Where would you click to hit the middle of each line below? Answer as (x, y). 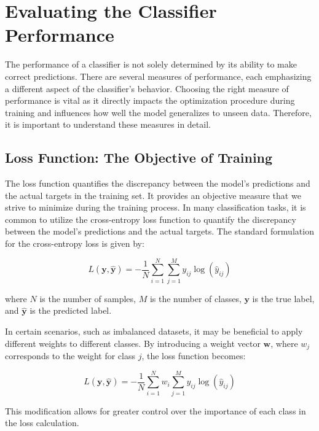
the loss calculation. (42, 423)
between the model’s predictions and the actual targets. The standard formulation (159, 231)
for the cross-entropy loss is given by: (75, 243)
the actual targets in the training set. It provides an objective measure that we (153, 195)
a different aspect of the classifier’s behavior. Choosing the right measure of (147, 88)
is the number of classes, (195, 298)
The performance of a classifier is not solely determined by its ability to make (151, 64)
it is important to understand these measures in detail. (108, 124)
